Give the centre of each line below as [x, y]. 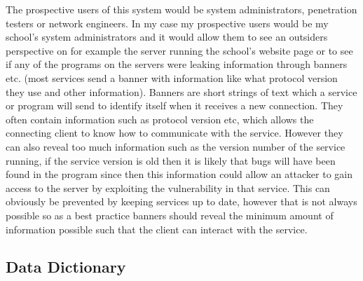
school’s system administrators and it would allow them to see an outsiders [167, 37]
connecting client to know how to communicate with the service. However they [174, 133]
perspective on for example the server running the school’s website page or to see [179, 50]
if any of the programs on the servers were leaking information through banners [177, 64]
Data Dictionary [66, 267]
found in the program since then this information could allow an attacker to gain [179, 174]
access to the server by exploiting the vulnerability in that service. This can [168, 187]
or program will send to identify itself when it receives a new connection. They [174, 105]
